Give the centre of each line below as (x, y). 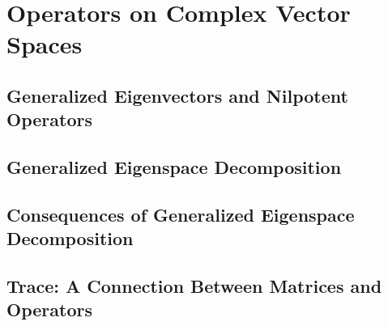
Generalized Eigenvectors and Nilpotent (177, 95)
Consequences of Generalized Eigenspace (181, 214)
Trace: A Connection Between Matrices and (194, 286)
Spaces (45, 44)
